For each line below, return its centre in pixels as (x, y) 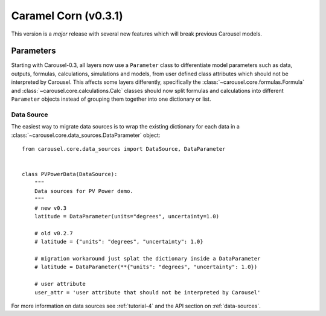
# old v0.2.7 (53, 233)
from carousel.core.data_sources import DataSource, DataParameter (124, 149)
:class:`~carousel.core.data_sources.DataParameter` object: (86, 135)
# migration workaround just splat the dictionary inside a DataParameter (147, 259)
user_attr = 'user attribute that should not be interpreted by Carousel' (147, 292)
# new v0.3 (50, 208)
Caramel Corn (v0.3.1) (67, 16)
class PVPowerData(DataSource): (70, 174)
